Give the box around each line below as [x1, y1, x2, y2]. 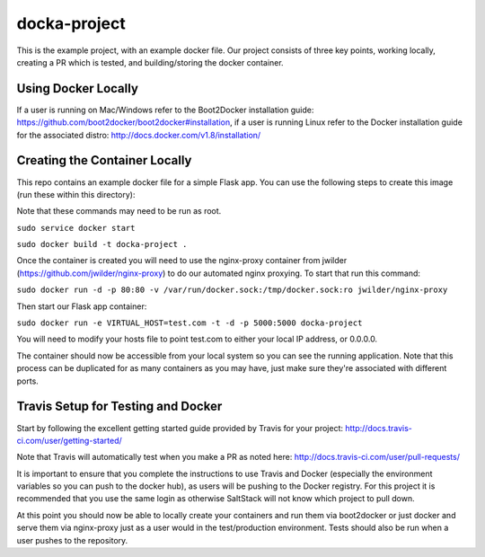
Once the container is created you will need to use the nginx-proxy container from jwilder [16, 255, 348, 266]
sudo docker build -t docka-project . [16, 239, 188, 250]
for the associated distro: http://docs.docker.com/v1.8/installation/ [16, 129, 261, 140]
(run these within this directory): [16, 189, 136, 199]
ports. [16, 376, 40, 386]
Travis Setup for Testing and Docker [16, 399, 223, 414]
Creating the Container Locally [16, 153, 192, 168]
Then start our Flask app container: [16, 301, 147, 312]
